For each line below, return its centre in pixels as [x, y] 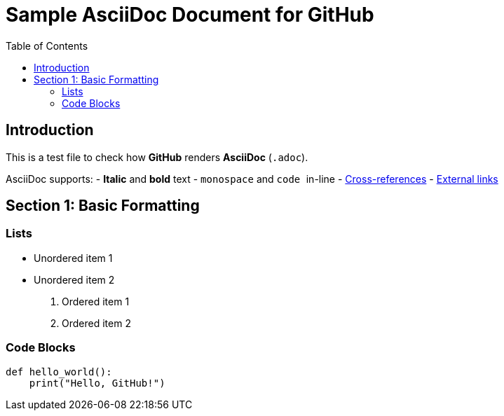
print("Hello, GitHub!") [97, 383]
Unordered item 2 [74, 279]
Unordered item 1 [73, 258]
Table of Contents [47, 46]
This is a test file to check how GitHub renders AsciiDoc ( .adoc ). [157, 157]
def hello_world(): [59, 372]
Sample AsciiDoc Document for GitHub [190, 15]
